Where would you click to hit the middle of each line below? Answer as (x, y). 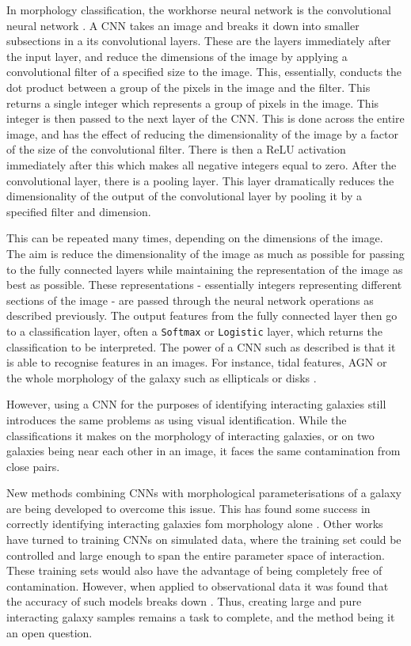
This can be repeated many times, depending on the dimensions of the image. (195, 238)
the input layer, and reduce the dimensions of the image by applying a (177, 56)
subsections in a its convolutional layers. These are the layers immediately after (199, 41)
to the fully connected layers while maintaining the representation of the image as (205, 269)
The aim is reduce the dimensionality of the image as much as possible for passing (205, 253)
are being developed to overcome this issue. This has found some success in (188, 508)
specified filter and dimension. (79, 211)
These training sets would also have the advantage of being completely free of (194, 570)
